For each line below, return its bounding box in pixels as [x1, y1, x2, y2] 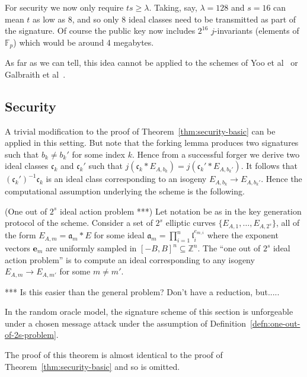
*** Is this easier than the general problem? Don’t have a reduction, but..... [5, 285, 280, 298]
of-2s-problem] [5, 328, 56, 341]
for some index [72, 148, 125, 160]
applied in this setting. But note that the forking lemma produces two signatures [5, 136, 299, 149]
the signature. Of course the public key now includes [5, 24, 196, 37]
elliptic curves [165, 216, 216, 229]
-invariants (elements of [214, 24, 299, 37]
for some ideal [94, 229, 145, 241]
